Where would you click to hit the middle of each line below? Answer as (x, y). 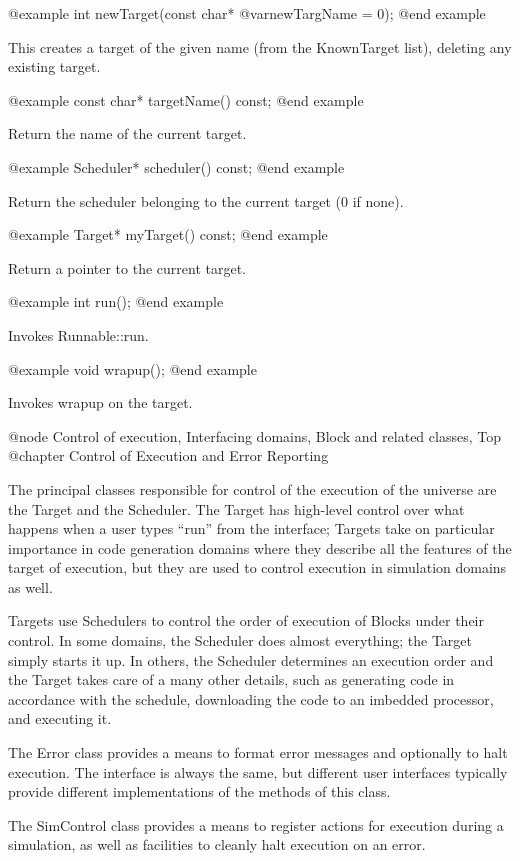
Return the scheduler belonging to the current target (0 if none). (206, 200)
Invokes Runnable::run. (78, 334)
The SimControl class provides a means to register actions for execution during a (256, 824)
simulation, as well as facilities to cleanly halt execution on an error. (217, 844)
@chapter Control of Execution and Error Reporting (168, 455)
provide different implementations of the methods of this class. (199, 791)
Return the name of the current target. (127, 133)
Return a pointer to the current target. (127, 267)
